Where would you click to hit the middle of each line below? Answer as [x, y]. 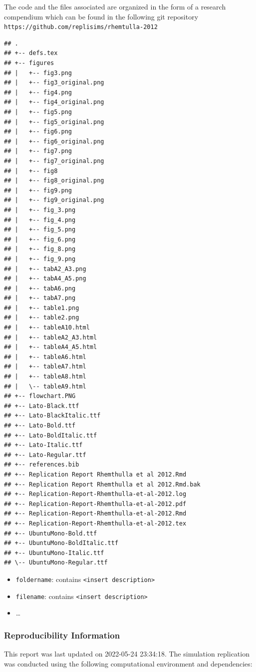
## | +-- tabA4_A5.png [45, 279]
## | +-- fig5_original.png [54, 122]
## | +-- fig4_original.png [54, 102]
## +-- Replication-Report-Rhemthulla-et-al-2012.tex [95, 523]
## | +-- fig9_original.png [54, 200]
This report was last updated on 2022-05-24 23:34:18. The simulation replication [127, 654]
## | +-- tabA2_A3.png [45, 269]
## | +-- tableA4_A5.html [51, 347]
